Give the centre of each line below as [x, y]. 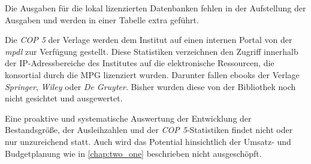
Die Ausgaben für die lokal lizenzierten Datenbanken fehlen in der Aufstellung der [155, 8]
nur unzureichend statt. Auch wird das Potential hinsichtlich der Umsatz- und [148, 141]
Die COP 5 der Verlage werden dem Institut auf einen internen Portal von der [149, 40]
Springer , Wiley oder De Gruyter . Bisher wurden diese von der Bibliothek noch [150, 86]
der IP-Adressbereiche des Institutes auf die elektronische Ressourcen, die [140, 63]
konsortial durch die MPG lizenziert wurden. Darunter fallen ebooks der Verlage [152, 74]
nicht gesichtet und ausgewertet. [64, 98]
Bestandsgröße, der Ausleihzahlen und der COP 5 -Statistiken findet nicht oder [149, 130]
